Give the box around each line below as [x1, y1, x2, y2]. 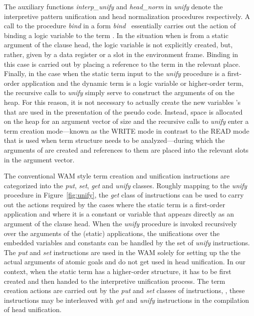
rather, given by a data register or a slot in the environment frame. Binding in [4, 49, 238, 59]
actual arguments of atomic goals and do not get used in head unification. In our [4, 257, 246, 267]
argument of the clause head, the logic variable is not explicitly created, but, [4, 39, 233, 50]
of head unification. [4, 304, 62, 315]
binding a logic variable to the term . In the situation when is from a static [4, 30, 229, 40]
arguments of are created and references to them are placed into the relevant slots [4, 144, 249, 155]
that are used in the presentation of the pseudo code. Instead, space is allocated [4, 106, 243, 117]
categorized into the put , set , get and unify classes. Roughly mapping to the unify [4, 180, 247, 190]
